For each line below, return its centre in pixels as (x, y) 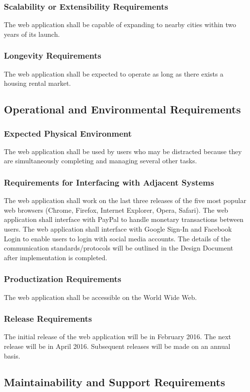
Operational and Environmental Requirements (122, 109)
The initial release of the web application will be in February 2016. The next (118, 337)
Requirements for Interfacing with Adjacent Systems (109, 182)
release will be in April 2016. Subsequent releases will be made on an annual (117, 346)
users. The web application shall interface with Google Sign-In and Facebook (118, 229)
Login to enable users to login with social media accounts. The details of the (117, 238)
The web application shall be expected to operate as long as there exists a (114, 73)
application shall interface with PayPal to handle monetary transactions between (124, 219)
